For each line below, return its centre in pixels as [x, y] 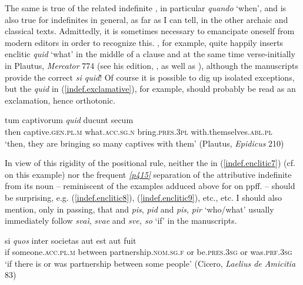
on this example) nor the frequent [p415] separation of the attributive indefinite [148, 174]
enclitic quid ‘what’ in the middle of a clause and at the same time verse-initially [150, 54]
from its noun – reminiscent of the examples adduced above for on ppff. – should [150, 186]
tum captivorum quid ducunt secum [69, 120]
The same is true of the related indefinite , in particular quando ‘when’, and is [146, 8]
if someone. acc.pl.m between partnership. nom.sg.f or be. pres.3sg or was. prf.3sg [149, 252]
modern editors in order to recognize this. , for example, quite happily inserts [144, 42]
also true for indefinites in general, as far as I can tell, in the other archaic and [146, 19]
